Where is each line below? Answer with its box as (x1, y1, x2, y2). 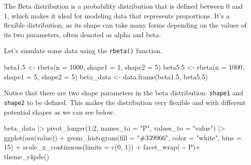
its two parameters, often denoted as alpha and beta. (4, 29, 161, 39)
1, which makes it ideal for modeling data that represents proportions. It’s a (4, 10, 230, 20)
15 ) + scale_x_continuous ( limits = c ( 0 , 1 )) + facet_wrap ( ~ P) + (4, 142, 201, 152)
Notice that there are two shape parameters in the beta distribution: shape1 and (4, 88, 244, 98)
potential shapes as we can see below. (4, 106, 115, 117)
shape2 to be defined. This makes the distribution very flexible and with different (4, 97, 246, 107)
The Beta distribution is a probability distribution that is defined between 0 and (4, 1, 243, 11)
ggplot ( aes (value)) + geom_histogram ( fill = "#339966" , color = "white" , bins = (4, 132, 242, 142)
